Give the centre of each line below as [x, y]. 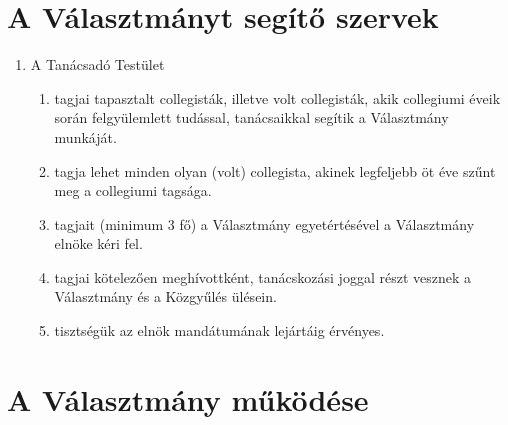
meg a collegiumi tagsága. [133, 190]
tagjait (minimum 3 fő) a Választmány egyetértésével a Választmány [264, 223]
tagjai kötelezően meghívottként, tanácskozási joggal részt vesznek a [262, 276]
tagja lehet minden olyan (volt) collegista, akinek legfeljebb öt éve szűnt [275, 170]
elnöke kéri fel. [98, 243]
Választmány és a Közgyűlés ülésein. [165, 296]
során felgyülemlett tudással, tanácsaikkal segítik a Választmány [251, 117]
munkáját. [85, 136]
